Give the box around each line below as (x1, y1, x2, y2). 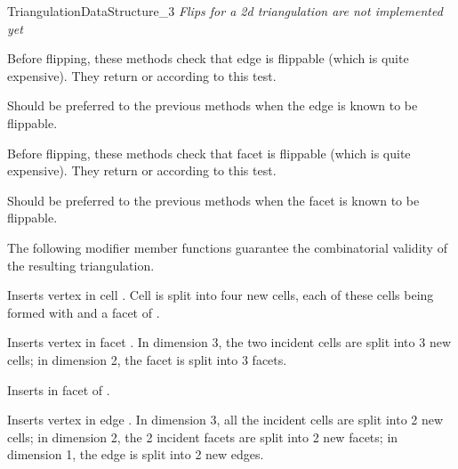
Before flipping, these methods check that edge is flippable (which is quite (7, 49, 409, 68)
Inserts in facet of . (7, 380, 110, 399)
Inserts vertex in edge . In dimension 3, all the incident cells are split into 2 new (7, 410, 444, 429)
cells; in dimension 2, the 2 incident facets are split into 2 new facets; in (7, 427, 398, 446)
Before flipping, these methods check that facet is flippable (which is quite (7, 143, 411, 162)
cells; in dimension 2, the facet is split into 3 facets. (7, 350, 287, 368)
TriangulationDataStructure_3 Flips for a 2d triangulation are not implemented (7, 2, 443, 20)
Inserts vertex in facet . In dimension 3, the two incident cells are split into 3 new (7, 333, 452, 352)
